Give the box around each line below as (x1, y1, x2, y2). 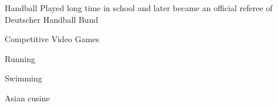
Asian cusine (5, 91, 50, 104)
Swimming (5, 72, 42, 84)
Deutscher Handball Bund (5, 13, 99, 25)
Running (5, 52, 35, 64)
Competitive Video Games (5, 33, 100, 45)
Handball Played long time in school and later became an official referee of (5, 2, 273, 13)
